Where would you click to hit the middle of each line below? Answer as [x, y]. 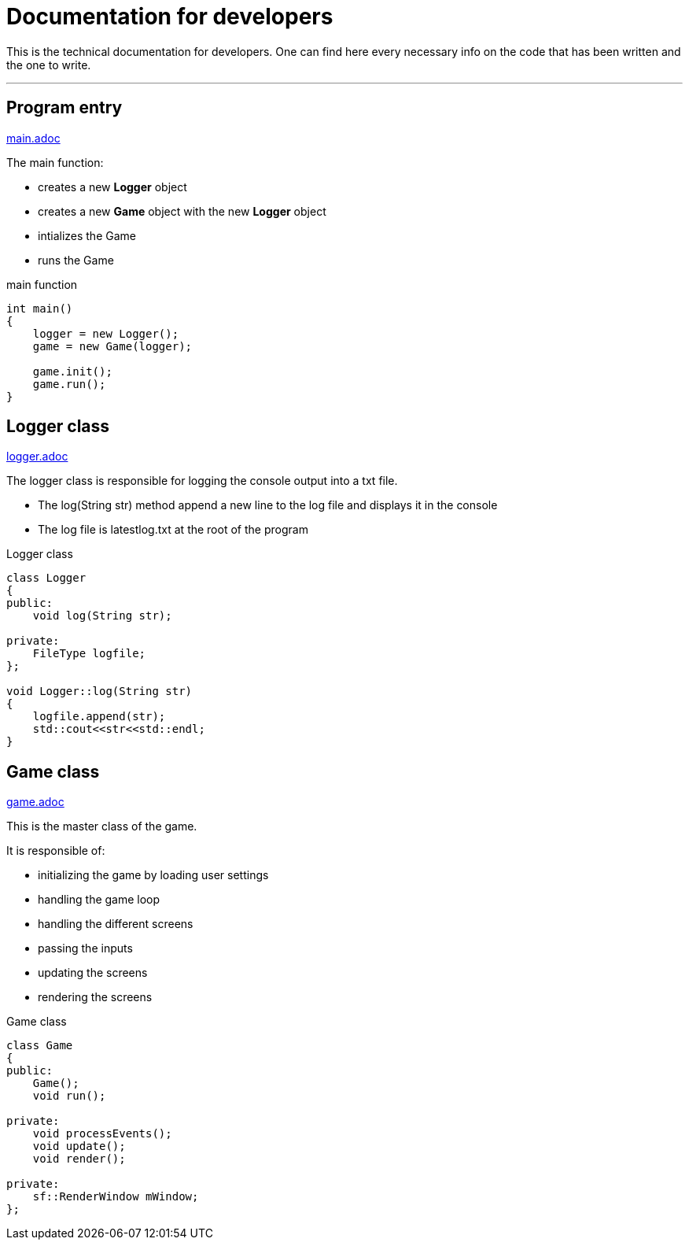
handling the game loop [99, 900]
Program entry [64, 108]
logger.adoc [37, 457]
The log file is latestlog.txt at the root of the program [173, 530]
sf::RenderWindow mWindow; [116, 1197]
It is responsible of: [56, 851]
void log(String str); [102, 616]
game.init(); [72, 371]
